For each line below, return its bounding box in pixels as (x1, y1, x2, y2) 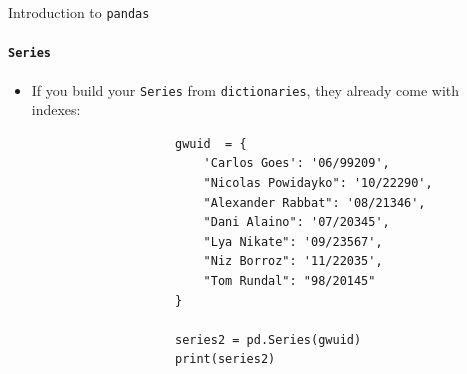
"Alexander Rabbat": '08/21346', (203, 195, 426, 210)
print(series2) (174, 352, 276, 367)
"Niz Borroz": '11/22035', (203, 254, 383, 269)
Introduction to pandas (8, 2, 150, 22)
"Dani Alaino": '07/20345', (203, 215, 390, 230)
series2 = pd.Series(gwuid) (174, 332, 362, 347)
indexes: (31, 99, 81, 120)
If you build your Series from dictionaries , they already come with (31, 79, 460, 100)
